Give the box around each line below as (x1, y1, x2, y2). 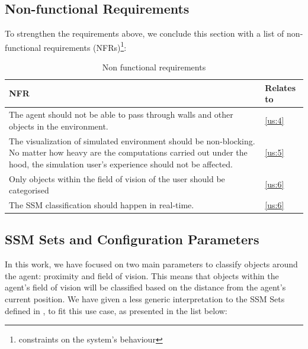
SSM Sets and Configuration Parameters (5, 230, 259, 248)
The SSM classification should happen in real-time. (9, 198, 194, 211)
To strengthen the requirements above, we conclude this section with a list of (5, 27, 284, 40)
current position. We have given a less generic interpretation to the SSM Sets (5, 293, 285, 305)
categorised (9, 184, 49, 196)
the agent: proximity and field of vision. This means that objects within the (5, 269, 279, 282)
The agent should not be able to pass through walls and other (9, 108, 233, 121)
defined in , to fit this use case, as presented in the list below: (5, 304, 227, 316)
